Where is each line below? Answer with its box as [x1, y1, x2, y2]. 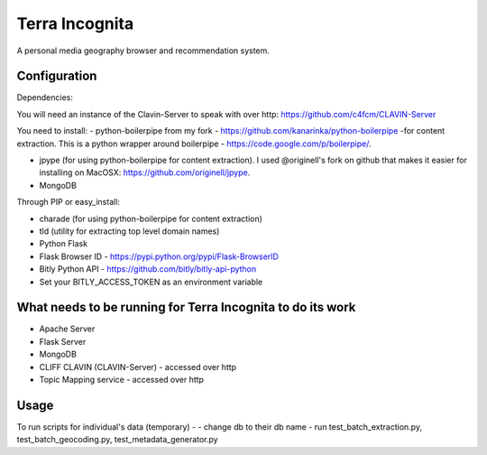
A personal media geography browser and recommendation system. [16, 45, 271, 56]
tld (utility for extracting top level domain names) [39, 226, 220, 237]
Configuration [16, 69, 97, 84]
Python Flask [39, 238, 88, 249]
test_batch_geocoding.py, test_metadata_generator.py [16, 434, 218, 445]
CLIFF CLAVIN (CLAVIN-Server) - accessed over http [39, 361, 237, 372]
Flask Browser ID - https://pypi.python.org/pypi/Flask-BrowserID [39, 251, 280, 262]
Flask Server [39, 336, 87, 347]
